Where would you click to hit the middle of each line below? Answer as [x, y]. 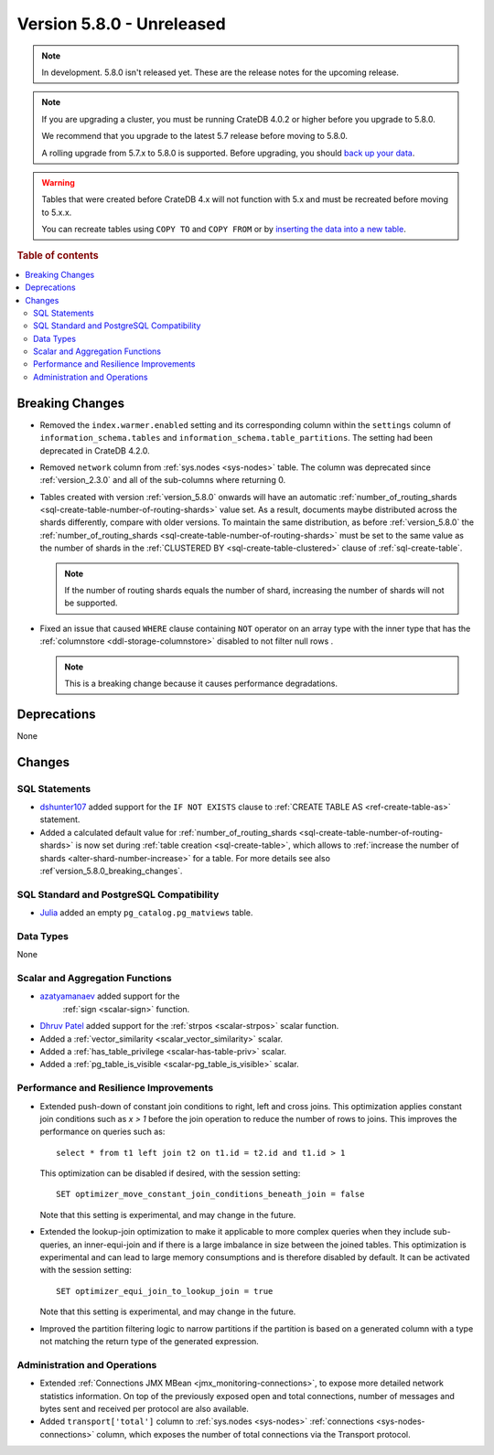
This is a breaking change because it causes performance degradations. [201, 683]
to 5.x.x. [57, 212]
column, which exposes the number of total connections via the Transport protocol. [253, 1434]
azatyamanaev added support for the [110, 996]
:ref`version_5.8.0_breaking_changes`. [111, 871]
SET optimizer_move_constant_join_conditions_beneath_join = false [210, 1194]
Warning [58, 182]
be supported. [91, 603]
